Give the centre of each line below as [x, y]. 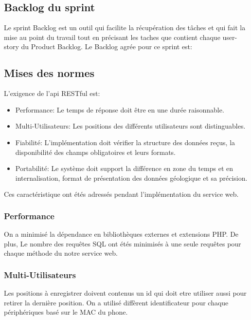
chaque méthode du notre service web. [61, 253]
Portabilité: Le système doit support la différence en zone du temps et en [124, 168]
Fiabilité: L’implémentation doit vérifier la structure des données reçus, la [125, 142]
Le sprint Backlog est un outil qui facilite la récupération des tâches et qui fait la [125, 28]
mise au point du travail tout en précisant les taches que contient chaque [112, 37]
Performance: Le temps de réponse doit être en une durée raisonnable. [120, 109]
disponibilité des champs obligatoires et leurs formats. [95, 152]
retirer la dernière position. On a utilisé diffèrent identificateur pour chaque [116, 302]
